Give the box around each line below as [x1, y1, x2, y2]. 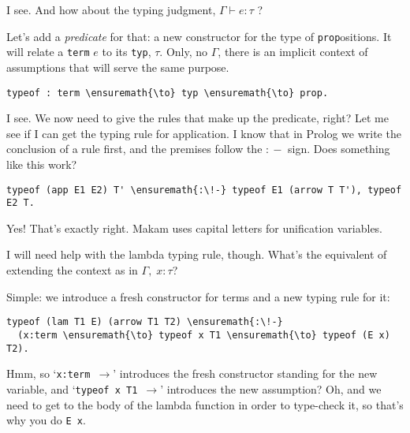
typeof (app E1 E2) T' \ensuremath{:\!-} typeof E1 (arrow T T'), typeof [6, 184, 402, 196]
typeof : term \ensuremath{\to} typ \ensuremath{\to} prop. [6, 87, 329, 99]
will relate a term [6, 43, 90, 60]
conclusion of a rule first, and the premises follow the [6, 140, 263, 157]
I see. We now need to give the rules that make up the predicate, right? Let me [6, 110, 389, 126]
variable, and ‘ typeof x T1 [6, 380, 138, 397]
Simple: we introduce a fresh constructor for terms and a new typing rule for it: [6, 288, 390, 304]
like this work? [6, 155, 77, 172]
